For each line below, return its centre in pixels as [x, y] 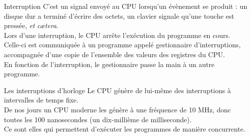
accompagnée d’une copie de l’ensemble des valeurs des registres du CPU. [114, 54]
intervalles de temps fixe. [41, 100]
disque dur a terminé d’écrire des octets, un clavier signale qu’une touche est [119, 16]
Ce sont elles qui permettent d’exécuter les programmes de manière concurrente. [125, 129]
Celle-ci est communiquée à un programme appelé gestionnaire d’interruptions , [122, 45]
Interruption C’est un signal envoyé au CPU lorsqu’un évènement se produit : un [126, 6]
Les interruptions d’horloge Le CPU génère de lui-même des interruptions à [117, 90]
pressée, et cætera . [31, 25]
